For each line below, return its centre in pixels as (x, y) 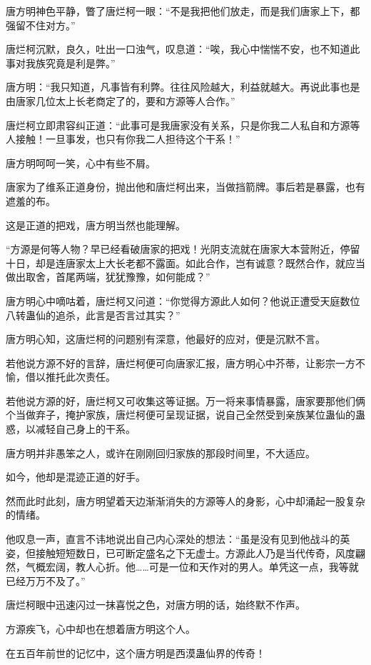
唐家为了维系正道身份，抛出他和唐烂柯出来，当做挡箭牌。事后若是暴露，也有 (185, 187)
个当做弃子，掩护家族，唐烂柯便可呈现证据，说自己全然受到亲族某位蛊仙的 (181, 415)
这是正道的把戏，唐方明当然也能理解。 (96, 225)
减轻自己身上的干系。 (85, 429)
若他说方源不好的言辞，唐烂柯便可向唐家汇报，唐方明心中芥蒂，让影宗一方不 (185, 362)
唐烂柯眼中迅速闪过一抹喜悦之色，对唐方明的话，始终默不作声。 (156, 605)
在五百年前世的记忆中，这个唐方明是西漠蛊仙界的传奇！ (136, 652)
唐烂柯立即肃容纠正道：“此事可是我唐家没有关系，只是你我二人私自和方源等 (183, 125)
